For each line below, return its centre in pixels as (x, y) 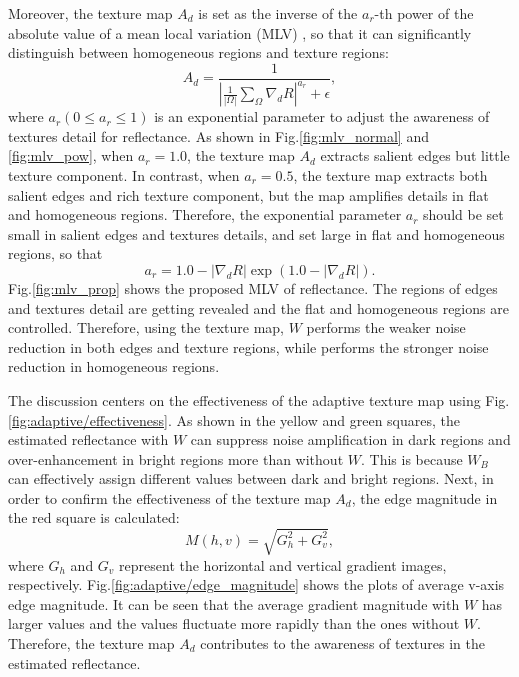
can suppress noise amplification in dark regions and (350, 439)
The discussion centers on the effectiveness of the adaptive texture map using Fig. (259, 399)
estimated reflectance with (88, 439)
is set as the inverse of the (278, 13)
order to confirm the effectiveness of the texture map (169, 497)
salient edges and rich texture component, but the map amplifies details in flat (248, 194)
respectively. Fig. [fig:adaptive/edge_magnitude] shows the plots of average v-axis (256, 584)
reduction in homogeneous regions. (114, 366)
